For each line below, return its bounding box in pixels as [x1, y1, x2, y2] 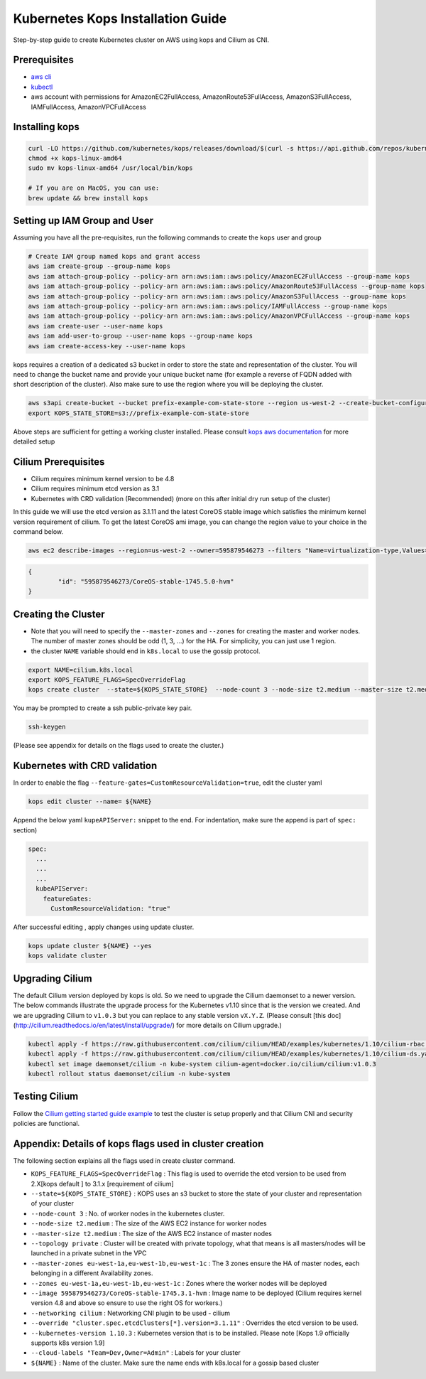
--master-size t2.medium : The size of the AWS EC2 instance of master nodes [31, 1229, 273, 1238]
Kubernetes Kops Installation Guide [13, 11, 227, 26]
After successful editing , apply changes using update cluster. [13, 923, 195, 931]
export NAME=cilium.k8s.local [28, 665, 133, 674]
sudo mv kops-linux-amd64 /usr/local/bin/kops [28, 164, 193, 172]
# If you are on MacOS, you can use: [28, 184, 160, 192]
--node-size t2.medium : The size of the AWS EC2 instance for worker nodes [31, 1219, 267, 1228]
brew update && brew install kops [28, 194, 148, 202]
